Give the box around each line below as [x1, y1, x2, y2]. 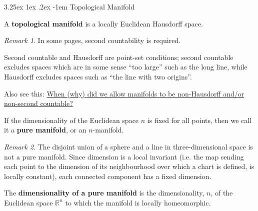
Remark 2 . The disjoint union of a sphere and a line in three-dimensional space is [4, 141, 253, 151]
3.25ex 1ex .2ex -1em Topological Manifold [4, 1, 134, 11]
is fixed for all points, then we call [147, 114, 252, 125]
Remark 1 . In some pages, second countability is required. [4, 35, 181, 45]
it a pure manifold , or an [4, 124, 86, 135]
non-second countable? [4, 98, 73, 108]
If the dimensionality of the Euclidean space [4, 114, 139, 125]
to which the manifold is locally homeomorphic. [65, 197, 211, 207]
